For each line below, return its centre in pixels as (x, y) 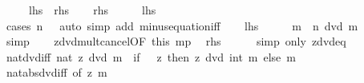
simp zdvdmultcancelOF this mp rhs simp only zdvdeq (176, 41)
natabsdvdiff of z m (57, 72)
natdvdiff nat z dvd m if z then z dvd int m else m (151, 56)
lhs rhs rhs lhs (92, 10)
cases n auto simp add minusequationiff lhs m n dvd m (182, 25)
